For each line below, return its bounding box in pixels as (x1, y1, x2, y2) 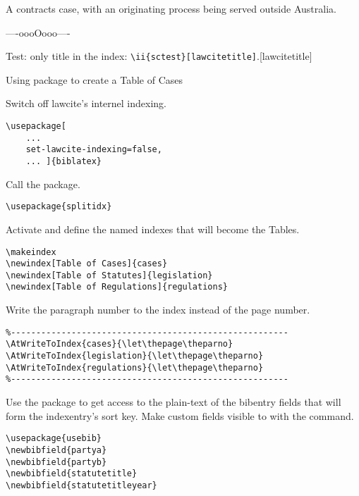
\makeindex (6, 247, 56, 257)
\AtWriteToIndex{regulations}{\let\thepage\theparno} (6, 362, 264, 373)
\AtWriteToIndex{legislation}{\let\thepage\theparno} (6, 351, 264, 361)
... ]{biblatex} (25, 156, 102, 166)
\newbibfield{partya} (6, 445, 107, 455)
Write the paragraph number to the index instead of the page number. (6, 302, 310, 317)
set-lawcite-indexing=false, (25, 144, 162, 155)
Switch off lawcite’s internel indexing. (6, 96, 167, 111)
